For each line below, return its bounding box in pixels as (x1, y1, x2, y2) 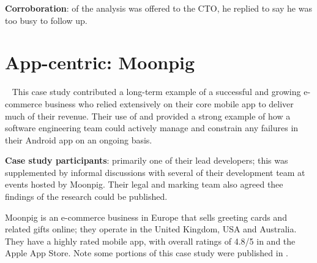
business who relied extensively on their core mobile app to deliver (45, 97, 294, 110)
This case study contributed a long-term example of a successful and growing (12, 85, 301, 98)
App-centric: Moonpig (5, 50, 195, 75)
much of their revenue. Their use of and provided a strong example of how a (5, 109, 291, 122)
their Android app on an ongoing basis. (5, 133, 152, 146)
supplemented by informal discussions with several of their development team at (5, 166, 305, 178)
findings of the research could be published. (5, 190, 168, 203)
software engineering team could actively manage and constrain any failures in (5, 121, 299, 134)
